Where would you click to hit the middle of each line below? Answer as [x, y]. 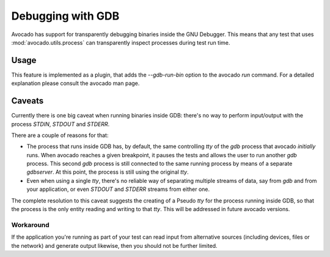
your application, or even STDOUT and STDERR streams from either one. [118, 189]
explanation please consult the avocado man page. [75, 83]
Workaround [31, 225]
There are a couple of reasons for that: [60, 135]
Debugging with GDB [65, 16]
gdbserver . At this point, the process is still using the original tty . [108, 172]
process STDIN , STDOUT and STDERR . [61, 124]
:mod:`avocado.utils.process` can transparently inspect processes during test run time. [121, 42]
